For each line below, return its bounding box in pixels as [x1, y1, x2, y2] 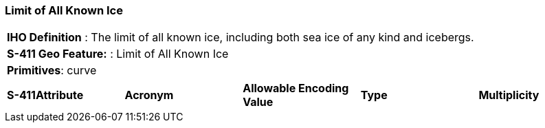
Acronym [124, 88, 174, 103]
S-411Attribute [7, 88, 84, 103]
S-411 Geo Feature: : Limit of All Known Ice [7, 47, 229, 61]
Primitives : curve [7, 63, 97, 78]
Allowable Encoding [243, 81, 349, 96]
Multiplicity [478, 88, 540, 103]
